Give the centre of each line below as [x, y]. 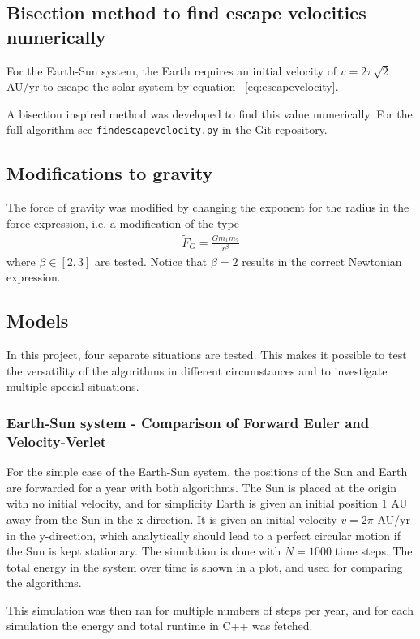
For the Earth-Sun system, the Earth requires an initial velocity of [172, 70]
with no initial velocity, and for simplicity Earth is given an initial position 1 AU [207, 503]
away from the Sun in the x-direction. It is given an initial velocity [172, 519]
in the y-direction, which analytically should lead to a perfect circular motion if [204, 535]
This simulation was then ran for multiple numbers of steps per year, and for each [210, 609]
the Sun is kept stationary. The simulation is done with [144, 551]
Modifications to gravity [110, 173]
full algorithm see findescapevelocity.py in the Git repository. [167, 129]
